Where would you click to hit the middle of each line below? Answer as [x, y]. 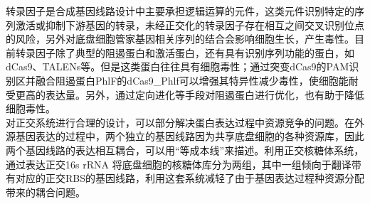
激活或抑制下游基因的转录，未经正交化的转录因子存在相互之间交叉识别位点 [190, 25]
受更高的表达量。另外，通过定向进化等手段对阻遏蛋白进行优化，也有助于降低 [185, 94]
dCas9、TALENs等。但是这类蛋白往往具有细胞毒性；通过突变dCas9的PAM [178, 66]
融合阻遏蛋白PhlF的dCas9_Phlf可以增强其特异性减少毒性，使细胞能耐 [197, 80]
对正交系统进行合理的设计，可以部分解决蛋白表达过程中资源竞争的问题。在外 [185, 122]
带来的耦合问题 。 [46, 192]
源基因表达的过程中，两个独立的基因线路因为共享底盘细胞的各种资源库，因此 [185, 136]
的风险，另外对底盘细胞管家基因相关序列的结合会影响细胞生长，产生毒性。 [180, 39]
